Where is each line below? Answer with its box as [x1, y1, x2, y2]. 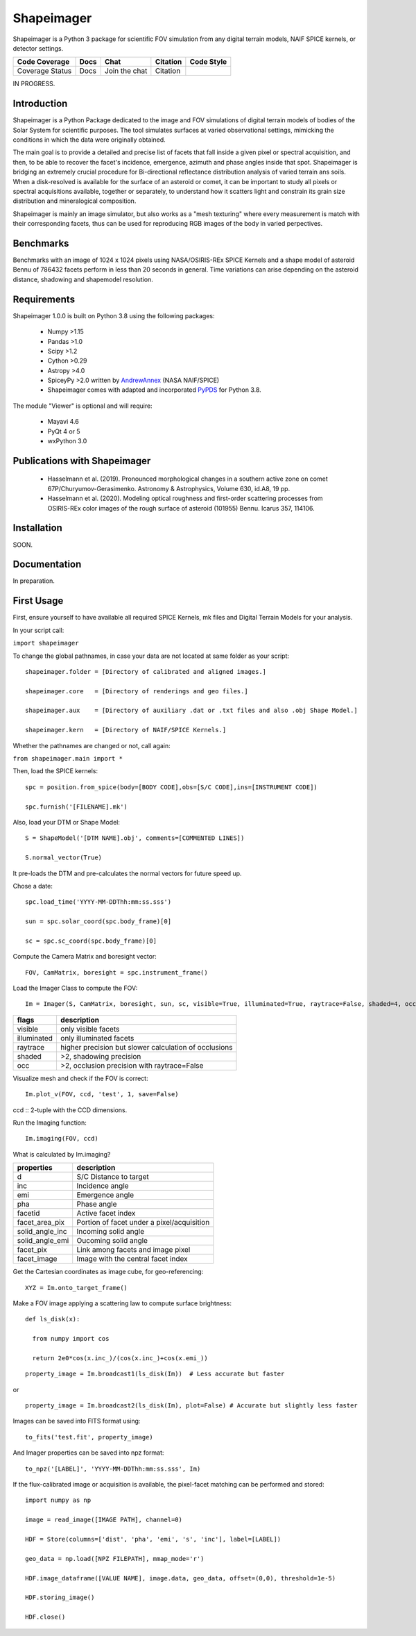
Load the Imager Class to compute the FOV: [12, 984, 138, 993]
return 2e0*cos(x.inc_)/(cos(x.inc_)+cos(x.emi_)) [32, 1354, 208, 1362]
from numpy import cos [32, 1335, 110, 1343]
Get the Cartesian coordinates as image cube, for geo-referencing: [12, 1268, 204, 1276]
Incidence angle [76, 1181, 129, 1191]
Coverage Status [17, 66, 72, 76]
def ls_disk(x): [25, 1315, 80, 1323]
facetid [17, 1209, 40, 1218]
